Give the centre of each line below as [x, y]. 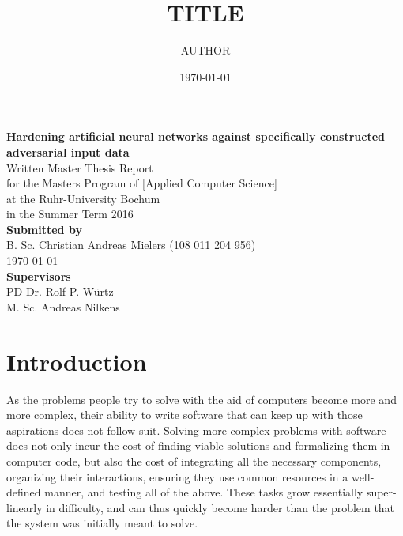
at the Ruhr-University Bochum [83, 198]
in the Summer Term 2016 [70, 214]
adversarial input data [68, 151]
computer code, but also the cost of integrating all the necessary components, [194, 461]
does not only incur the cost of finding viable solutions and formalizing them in [198, 445]
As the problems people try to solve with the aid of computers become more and [201, 399]
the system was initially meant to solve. [102, 523]
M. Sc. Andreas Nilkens [63, 306]
